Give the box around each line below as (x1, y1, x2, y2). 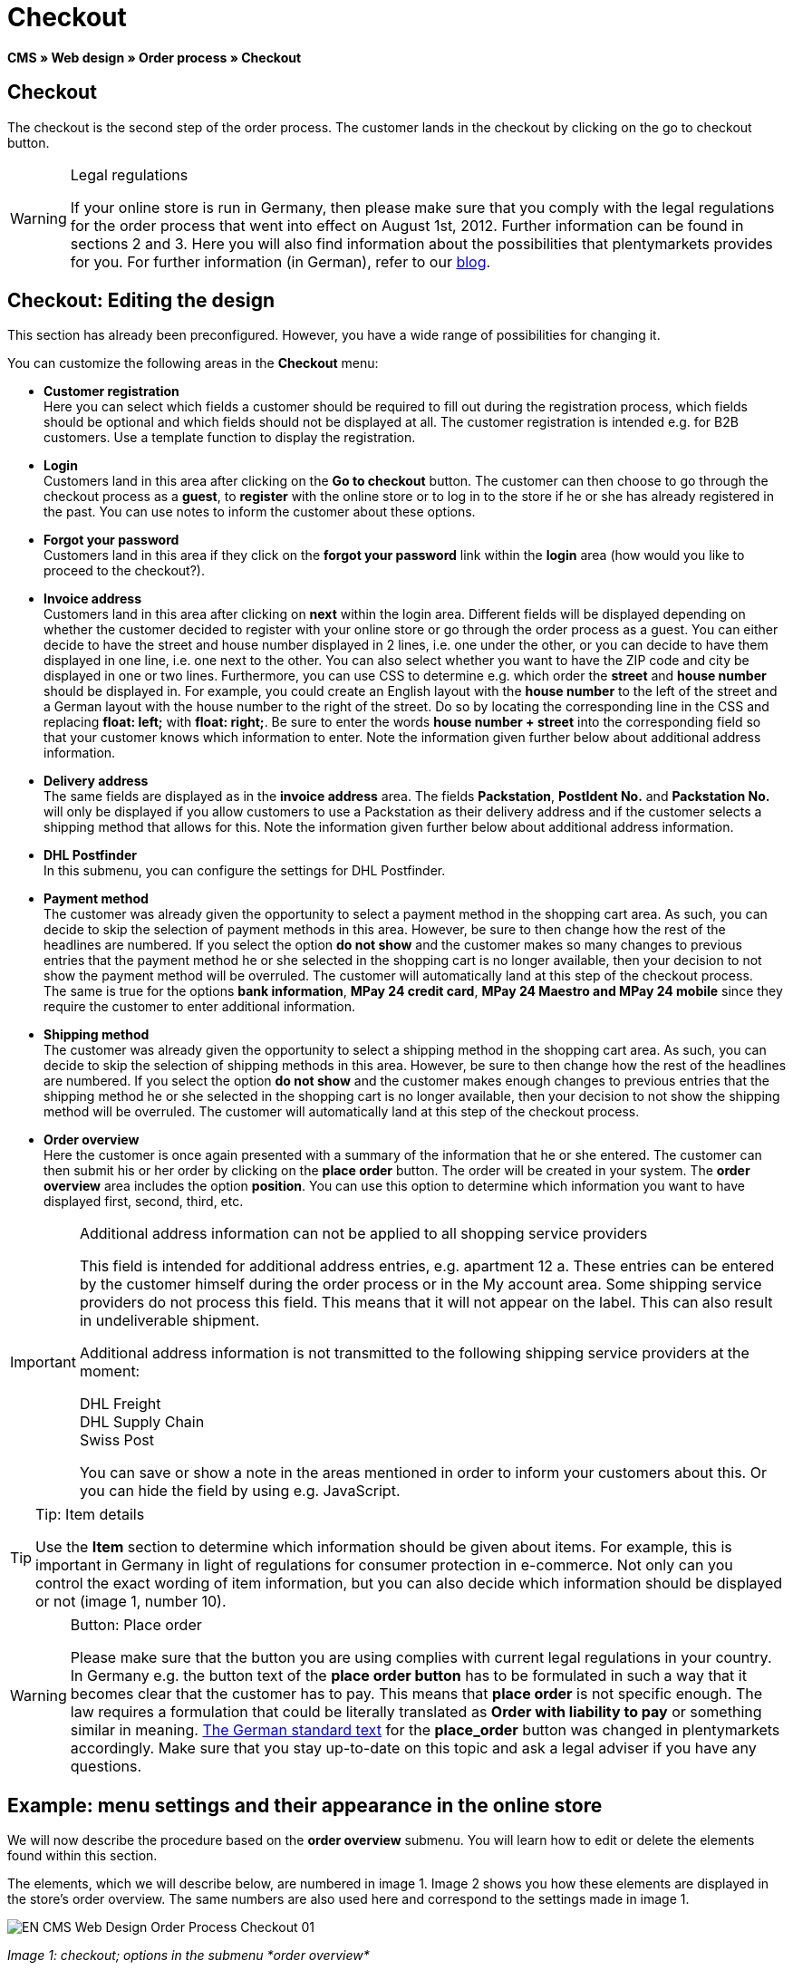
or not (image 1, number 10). (35, 1592, 227, 1611)
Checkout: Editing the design (7, 289, 276, 313)
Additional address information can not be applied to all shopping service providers (79, 1224, 648, 1243)
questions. (70, 1757, 142, 1776)
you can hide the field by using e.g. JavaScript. (79, 1482, 401, 1501)
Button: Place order (70, 1616, 202, 1635)
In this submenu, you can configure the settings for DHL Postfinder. (44, 863, 446, 879)
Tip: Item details (35, 1505, 145, 1524)
